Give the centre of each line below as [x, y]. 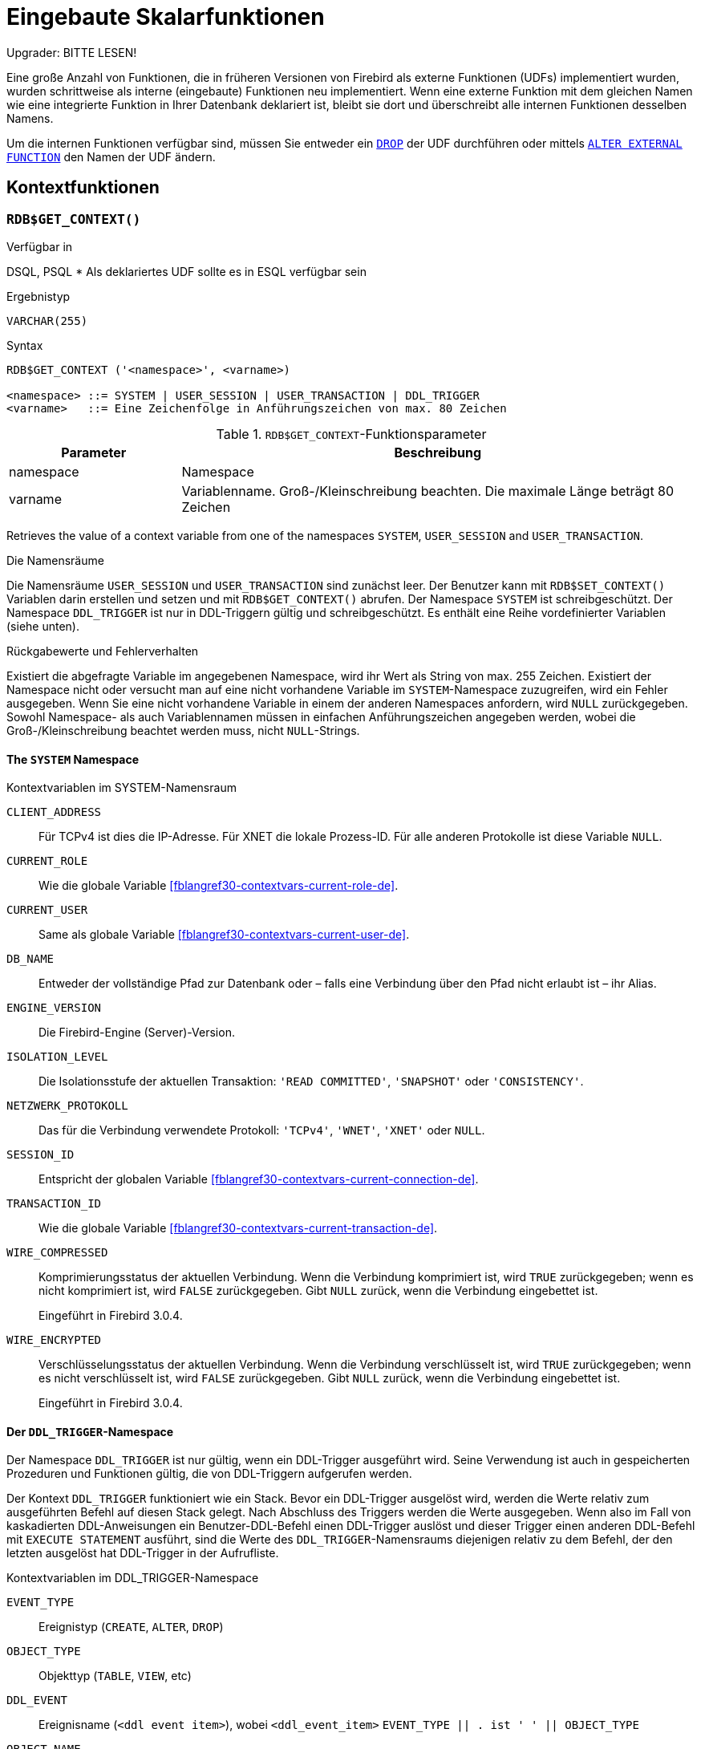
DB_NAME [30, 959]
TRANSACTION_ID [54, 1204]
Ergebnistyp [38, 296]
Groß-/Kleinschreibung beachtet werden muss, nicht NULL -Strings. [183, 730]
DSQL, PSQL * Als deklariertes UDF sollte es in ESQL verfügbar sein [186, 271]
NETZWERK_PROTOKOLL [67, 1106]
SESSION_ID [41, 1155]
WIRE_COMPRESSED [57, 1253]
